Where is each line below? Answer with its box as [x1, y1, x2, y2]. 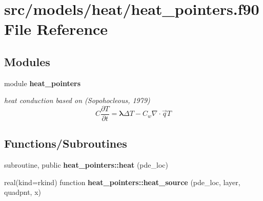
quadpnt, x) [4, 187, 41, 197]
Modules [4, 53, 50, 69]
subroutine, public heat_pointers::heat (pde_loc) [4, 159, 168, 170]
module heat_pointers [4, 77, 81, 88]
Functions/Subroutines [4, 135, 127, 151]
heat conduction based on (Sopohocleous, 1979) [4, 95, 150, 106]
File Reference [4, 18, 108, 39]
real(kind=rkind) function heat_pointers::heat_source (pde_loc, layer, [4, 176, 240, 187]
